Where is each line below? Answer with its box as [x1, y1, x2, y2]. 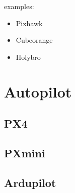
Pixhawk [16, 18, 43, 28]
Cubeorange [16, 35, 53, 45]
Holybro [16, 51, 41, 62]
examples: [4, 1, 34, 11]
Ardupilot [4, 174, 56, 190]
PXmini [4, 145, 45, 160]
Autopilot [4, 81, 72, 102]
